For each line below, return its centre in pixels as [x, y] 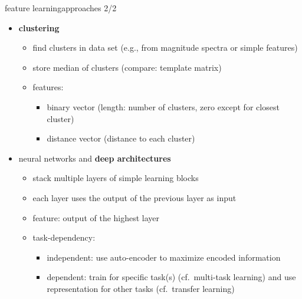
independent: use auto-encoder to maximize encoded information [164, 257]
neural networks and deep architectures [95, 158]
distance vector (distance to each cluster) [121, 138]
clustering [39, 27]
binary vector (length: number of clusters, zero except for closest [163, 106]
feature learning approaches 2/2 [61, 8]
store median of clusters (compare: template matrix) [127, 67]
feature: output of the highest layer [96, 217]
